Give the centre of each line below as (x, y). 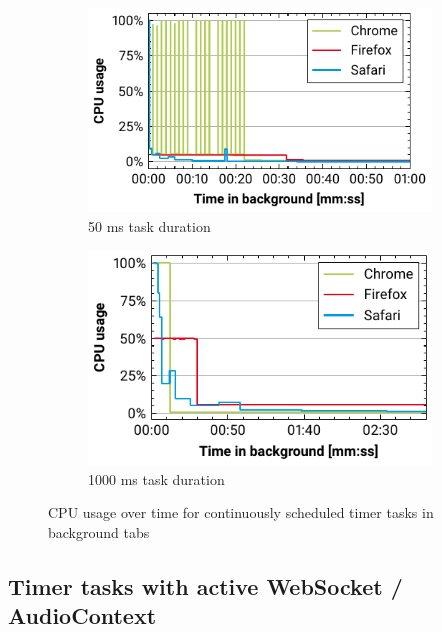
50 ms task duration (149, 225)
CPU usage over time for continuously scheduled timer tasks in (241, 512)
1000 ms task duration (156, 478)
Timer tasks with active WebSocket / (205, 585)
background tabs (99, 531)
